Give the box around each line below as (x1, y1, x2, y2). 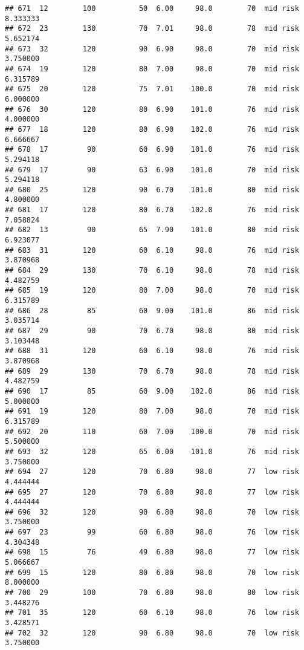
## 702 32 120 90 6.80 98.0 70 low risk (5, 628, 299, 637)
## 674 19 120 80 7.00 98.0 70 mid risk (5, 64, 299, 73)
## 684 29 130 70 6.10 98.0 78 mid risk (5, 266, 299, 275)
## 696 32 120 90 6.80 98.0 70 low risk (5, 507, 299, 516)
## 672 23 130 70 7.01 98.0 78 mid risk (5, 24, 299, 33)
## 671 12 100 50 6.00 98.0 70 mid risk (5, 4, 299, 13)
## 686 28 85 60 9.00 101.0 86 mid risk (5, 306, 299, 315)
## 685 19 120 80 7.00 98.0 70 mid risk (5, 286, 299, 295)
